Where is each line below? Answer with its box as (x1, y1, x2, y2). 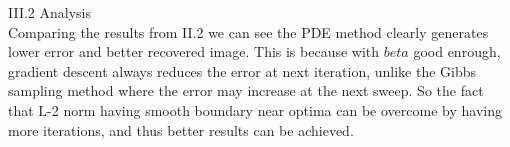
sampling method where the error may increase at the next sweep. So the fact (8, 80, 484, 101)
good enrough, (413, 41, 501, 62)
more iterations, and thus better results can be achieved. (8, 119, 354, 140)
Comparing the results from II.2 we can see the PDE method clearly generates (8, 21, 489, 42)
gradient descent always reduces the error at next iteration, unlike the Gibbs (8, 60, 477, 81)
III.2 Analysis (8, 2, 91, 22)
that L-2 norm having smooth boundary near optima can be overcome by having (8, 99, 502, 120)
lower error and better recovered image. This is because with (8, 41, 380, 62)
